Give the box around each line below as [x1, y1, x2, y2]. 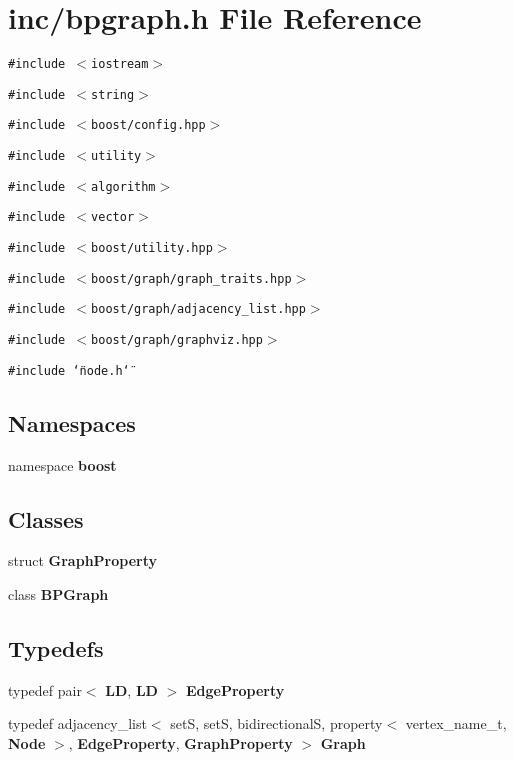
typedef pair [8, 679, 82, 700]
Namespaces [8, 407, 136, 438]
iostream [91, 57, 149, 72]
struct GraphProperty [8, 550, 157, 571]
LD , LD [105, 679, 158, 700]
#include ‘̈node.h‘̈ [8, 363, 130, 378]
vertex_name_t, [405, 713, 507, 734]
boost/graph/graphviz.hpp [91, 333, 263, 348]
